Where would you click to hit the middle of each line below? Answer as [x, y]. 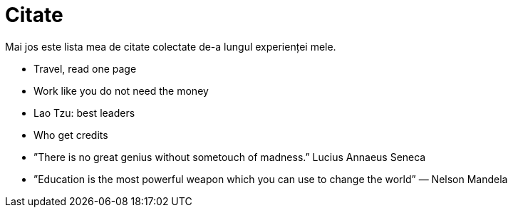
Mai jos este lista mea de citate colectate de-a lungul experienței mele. [171, 46]
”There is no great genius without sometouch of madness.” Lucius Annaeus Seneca [230, 157]
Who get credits [71, 135]
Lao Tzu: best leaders [84, 113]
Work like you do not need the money [121, 90]
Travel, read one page [85, 68]
